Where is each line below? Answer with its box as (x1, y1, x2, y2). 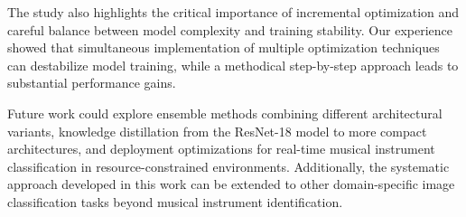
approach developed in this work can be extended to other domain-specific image (7, 175, 455, 193)
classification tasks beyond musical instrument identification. (7, 192, 343, 211)
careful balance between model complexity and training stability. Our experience (7, 20, 452, 39)
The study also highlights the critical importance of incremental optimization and (7, 3, 460, 21)
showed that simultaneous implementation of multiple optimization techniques (7, 38, 440, 57)
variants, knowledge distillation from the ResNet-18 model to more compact (7, 121, 427, 140)
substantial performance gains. (7, 73, 176, 92)
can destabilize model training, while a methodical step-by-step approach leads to (7, 55, 459, 74)
